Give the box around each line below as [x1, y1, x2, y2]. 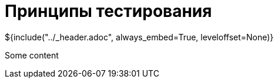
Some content [5, 50, 59, 60]
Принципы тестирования [5, 1, 212, 21]
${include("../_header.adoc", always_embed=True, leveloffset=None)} [5, 32, 274, 42]
